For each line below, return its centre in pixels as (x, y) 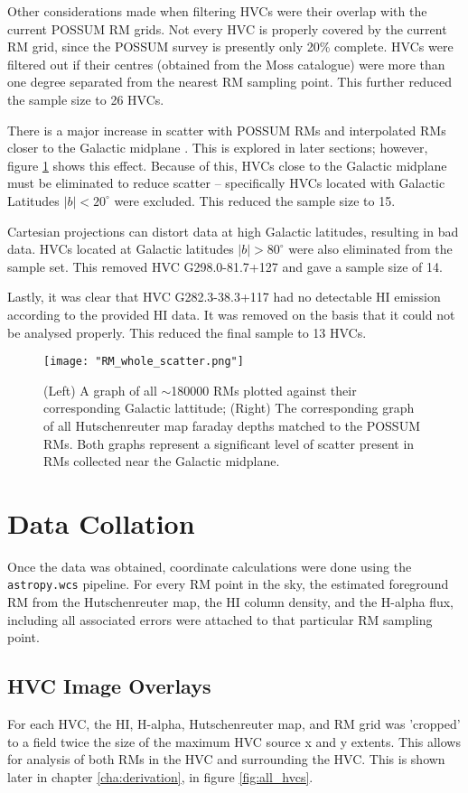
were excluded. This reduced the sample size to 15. (255, 200)
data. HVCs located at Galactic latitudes (121, 249)
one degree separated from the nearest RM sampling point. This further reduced (229, 82)
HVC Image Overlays (109, 686)
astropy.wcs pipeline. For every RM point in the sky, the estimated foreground (228, 584)
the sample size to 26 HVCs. (86, 99)
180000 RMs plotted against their (264, 390)
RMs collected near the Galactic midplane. (162, 461)
